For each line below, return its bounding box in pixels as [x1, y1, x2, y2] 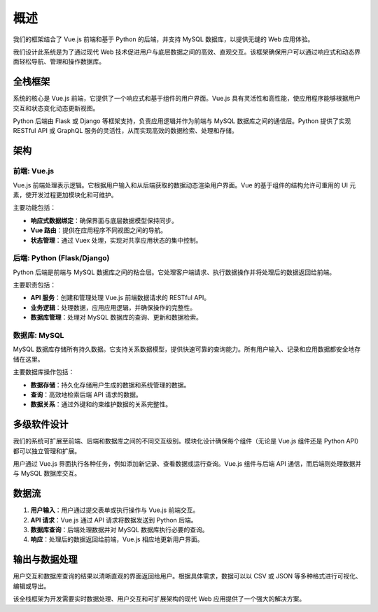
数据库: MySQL [13, 330, 64, 340]
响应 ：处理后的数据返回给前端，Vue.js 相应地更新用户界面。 [30, 535, 204, 543]
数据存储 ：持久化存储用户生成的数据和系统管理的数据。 [30, 380, 190, 389]
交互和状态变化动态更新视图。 [13, 104, 99, 112]
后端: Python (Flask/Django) [13, 253, 110, 263]
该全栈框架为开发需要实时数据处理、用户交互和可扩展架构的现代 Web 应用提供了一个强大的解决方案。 [13, 595, 306, 603]
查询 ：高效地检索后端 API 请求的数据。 [30, 390, 143, 399]
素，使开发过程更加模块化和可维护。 [13, 190, 118, 199]
